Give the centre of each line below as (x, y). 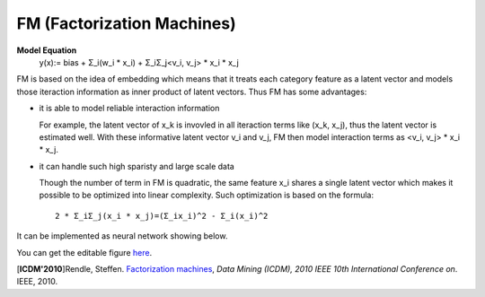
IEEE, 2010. (37, 282)
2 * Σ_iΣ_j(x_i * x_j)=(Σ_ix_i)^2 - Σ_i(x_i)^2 (162, 216)
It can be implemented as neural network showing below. (122, 236)
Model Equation (47, 50)
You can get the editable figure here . (84, 252)
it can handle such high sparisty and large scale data (137, 166)
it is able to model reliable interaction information (129, 109)
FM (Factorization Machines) (127, 23)
